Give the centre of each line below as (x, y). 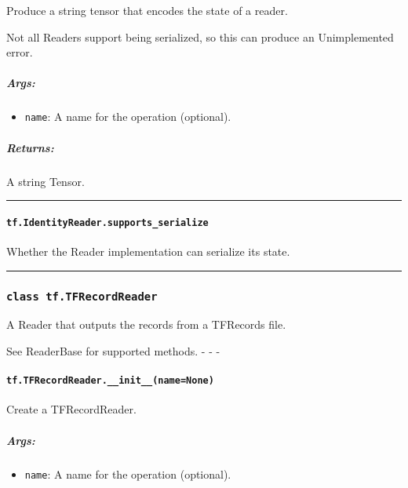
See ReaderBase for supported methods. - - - (113, 350)
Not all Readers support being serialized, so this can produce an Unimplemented (200, 36)
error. (20, 52)
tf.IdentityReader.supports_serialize (107, 222)
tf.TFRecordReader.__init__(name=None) (110, 381)
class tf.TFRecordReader (82, 296)
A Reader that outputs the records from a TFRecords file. (146, 324)
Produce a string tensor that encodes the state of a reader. (147, 10)
